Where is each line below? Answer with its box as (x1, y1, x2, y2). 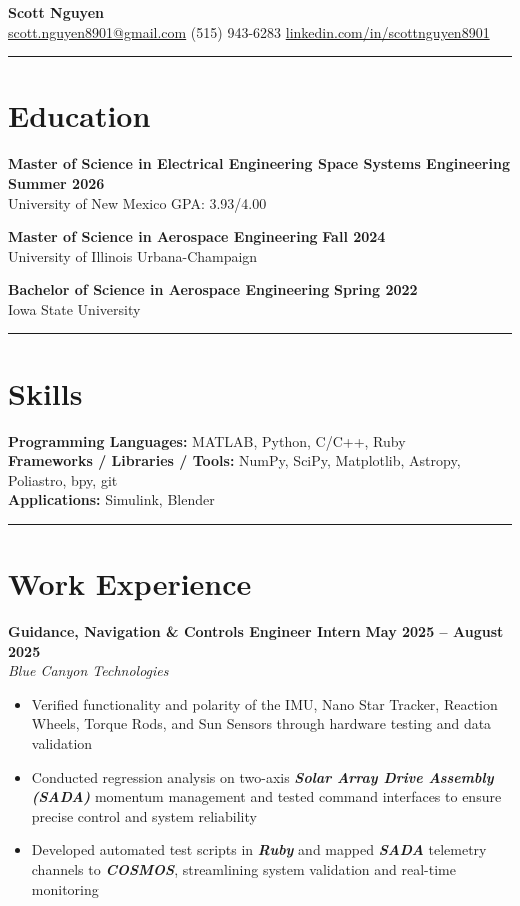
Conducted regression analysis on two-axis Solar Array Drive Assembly (31, 766, 494, 787)
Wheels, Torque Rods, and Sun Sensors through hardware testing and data (31, 713, 492, 734)
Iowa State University (8, 298, 141, 319)
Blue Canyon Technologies (8, 660, 169, 681)
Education (8, 95, 151, 136)
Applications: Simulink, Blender (8, 489, 215, 510)
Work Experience (8, 563, 252, 604)
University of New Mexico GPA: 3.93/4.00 (8, 192, 267, 213)
